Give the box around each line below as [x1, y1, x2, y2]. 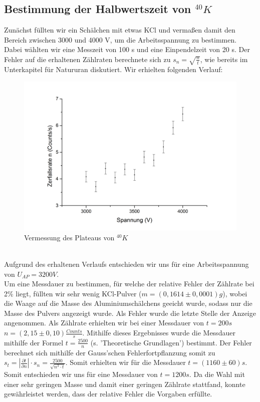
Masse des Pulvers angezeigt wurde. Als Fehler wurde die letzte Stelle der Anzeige [4, 307, 256, 318]
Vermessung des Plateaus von [24, 232, 115, 242]
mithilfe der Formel [4, 337, 64, 347]
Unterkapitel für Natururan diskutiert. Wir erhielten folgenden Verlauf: [4, 64, 223, 75]
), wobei [222, 288, 247, 298]
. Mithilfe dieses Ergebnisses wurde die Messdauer [82, 327, 235, 338]
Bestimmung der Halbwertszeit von [4, 1, 191, 17]
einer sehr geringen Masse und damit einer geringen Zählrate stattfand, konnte [4, 378, 245, 389]
